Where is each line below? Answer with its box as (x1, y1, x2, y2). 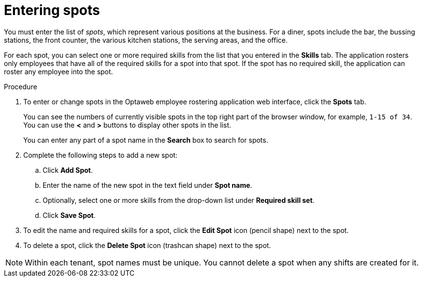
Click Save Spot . (43, 211, 96, 219)
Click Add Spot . (43, 165, 93, 174)
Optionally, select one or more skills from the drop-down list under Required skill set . (43, 196, 315, 204)
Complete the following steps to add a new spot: (23, 150, 178, 159)
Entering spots (4, 2, 100, 18)
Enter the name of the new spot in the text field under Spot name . (43, 181, 252, 189)
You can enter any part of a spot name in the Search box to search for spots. (23, 135, 268, 144)
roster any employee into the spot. (4, 67, 113, 76)
